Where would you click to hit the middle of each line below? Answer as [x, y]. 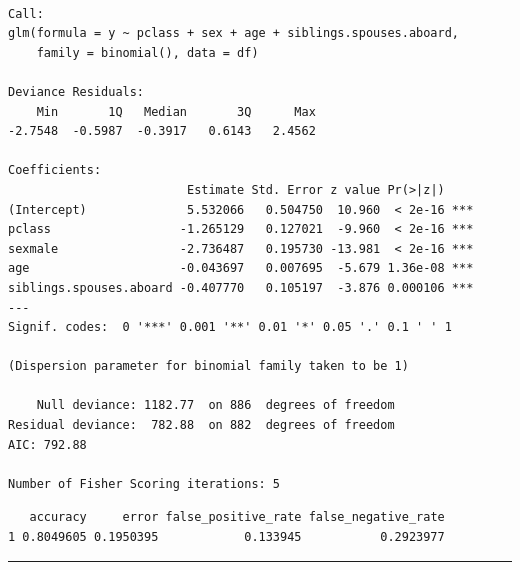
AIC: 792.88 [47, 444]
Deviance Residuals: [76, 91]
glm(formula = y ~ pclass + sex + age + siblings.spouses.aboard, [234, 33]
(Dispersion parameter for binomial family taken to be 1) [208, 366]
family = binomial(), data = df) [147, 52]
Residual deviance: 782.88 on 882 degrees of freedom [201, 425]
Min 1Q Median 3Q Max [176, 111]
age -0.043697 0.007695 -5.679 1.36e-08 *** [241, 268]
